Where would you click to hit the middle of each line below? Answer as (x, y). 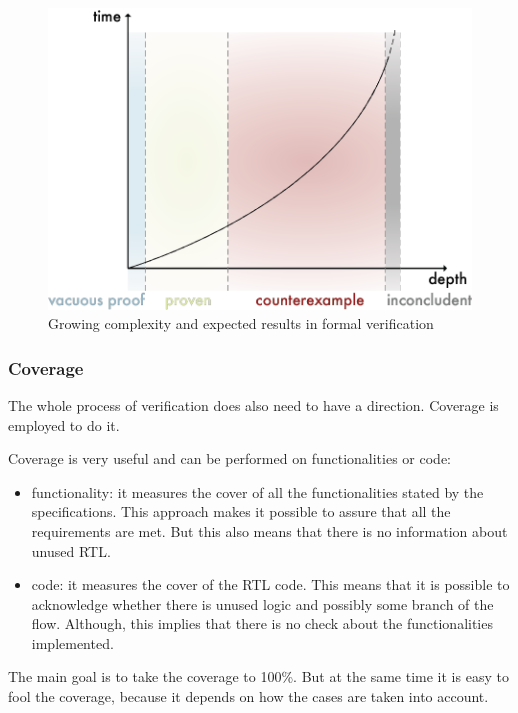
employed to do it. (64, 424)
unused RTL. (71, 550)
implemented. (72, 642)
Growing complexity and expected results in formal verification (241, 323)
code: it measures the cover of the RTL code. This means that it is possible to (270, 584)
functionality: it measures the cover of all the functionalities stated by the (257, 491)
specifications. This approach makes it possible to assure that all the (241, 511)
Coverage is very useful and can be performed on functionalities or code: (229, 458)
